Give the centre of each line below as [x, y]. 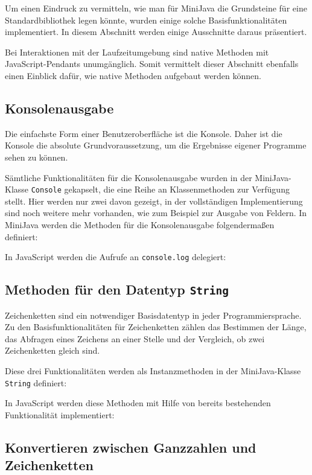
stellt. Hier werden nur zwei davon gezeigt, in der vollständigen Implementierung [154, 201]
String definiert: [36, 382]
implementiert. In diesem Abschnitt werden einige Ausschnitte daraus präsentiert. [156, 32]
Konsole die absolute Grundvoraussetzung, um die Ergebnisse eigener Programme [156, 145]
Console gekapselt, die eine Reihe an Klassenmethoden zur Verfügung [160, 189]
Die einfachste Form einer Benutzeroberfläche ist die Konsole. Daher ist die [144, 133]
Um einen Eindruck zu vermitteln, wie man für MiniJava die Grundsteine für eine [156, 8]
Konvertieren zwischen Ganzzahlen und [131, 447]
